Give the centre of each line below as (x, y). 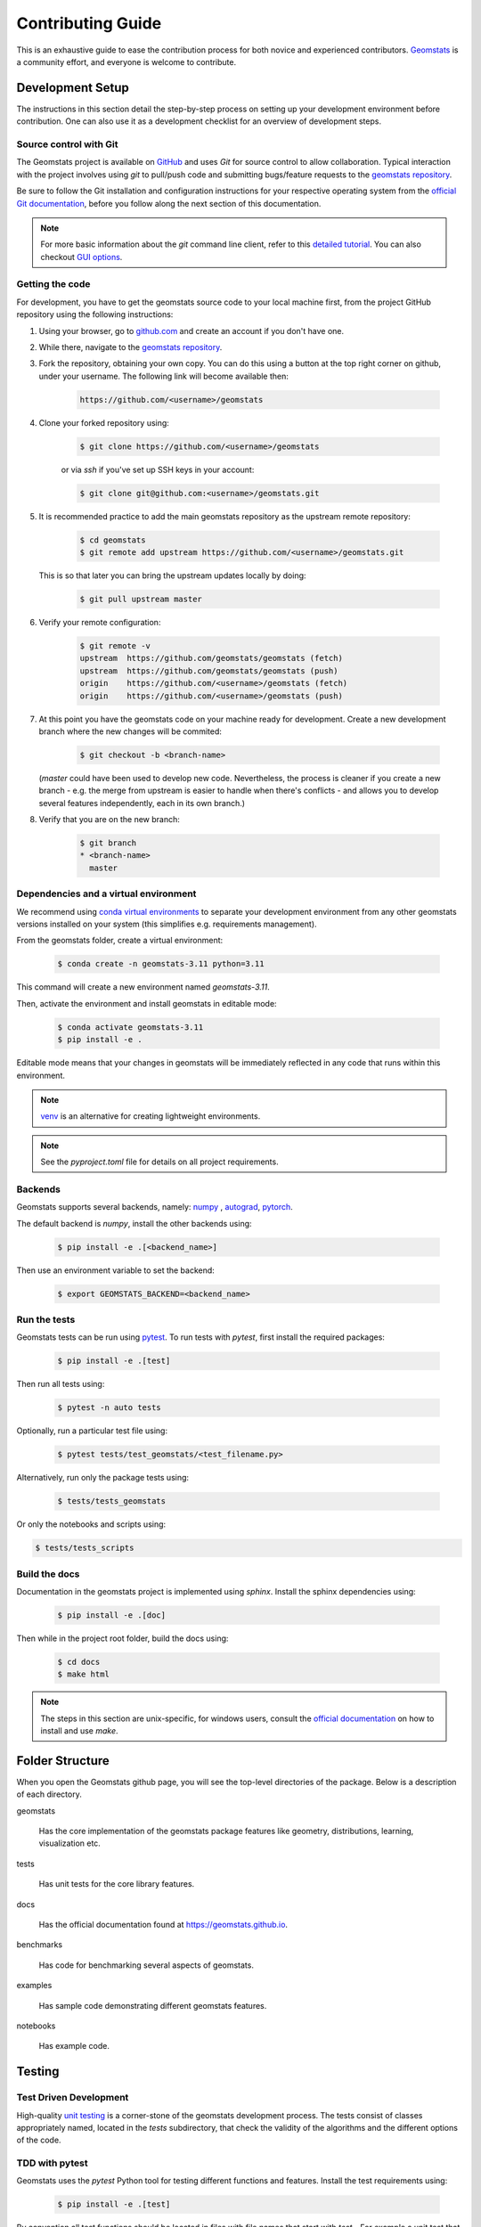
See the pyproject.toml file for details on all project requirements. (160, 1162)
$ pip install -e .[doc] (112, 1615)
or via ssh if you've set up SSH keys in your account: (158, 469)
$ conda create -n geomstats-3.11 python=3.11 (161, 964)
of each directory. (49, 1794)
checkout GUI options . (82, 257)
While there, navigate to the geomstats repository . (130, 347)
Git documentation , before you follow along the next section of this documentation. (169, 203)
